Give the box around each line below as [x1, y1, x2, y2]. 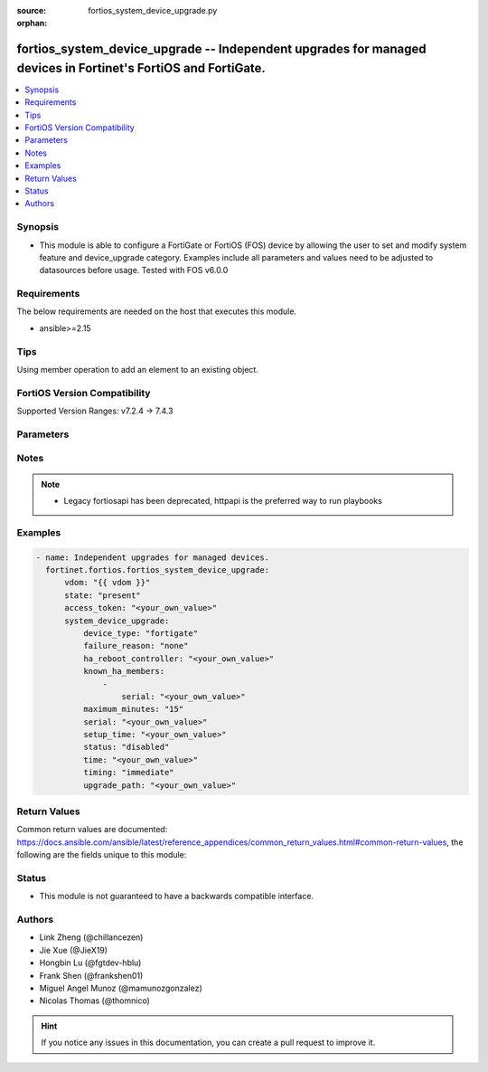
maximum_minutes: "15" [82, 704, 184, 715]
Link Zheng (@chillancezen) [39, 932, 144, 943]
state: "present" [64, 590, 142, 601]
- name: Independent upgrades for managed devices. [35, 552, 270, 563]
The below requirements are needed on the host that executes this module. [16, 306, 297, 317]
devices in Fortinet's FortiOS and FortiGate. [16, 60, 267, 76]
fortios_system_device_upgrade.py [88, 5, 218, 15]
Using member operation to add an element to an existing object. [16, 365, 259, 375]
